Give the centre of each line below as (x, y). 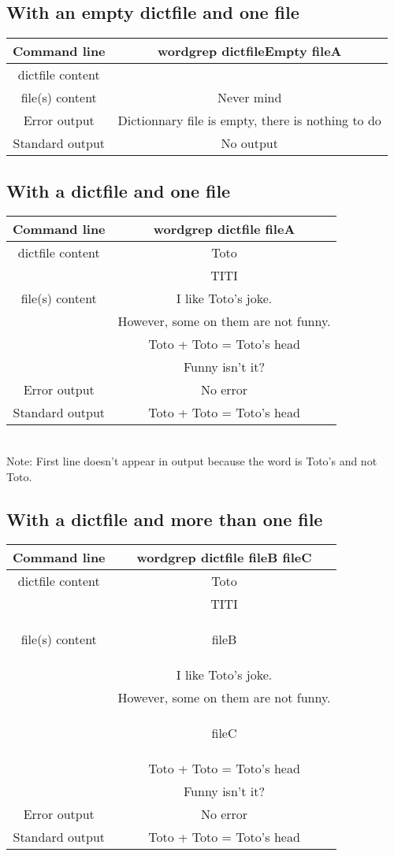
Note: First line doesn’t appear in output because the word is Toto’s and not (192, 461)
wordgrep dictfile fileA (224, 229)
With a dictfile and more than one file (165, 519)
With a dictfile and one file (119, 190)
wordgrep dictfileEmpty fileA (249, 51)
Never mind (250, 98)
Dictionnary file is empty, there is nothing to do (249, 120)
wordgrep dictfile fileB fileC (224, 558)
